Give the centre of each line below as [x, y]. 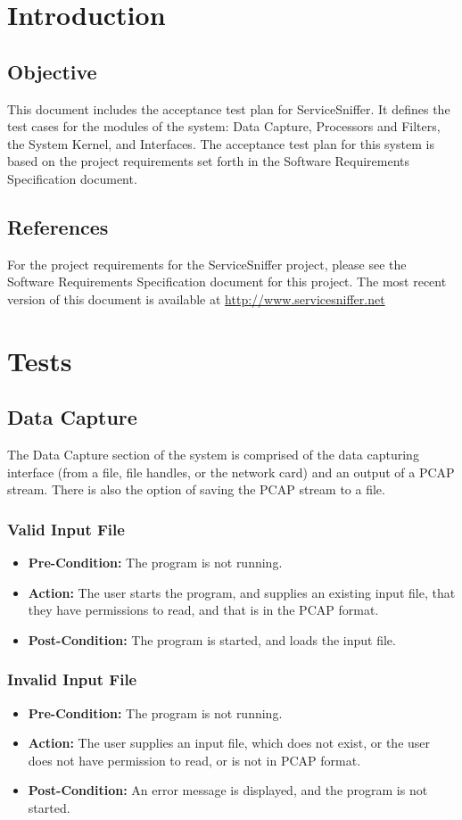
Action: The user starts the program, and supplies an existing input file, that [242, 592]
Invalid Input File [72, 679]
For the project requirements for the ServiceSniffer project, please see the [207, 264]
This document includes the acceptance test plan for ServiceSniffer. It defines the [229, 108]
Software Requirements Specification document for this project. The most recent [227, 282]
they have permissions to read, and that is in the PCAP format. [203, 610]
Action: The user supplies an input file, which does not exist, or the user [229, 743]
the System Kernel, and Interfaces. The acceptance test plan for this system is [221, 143]
